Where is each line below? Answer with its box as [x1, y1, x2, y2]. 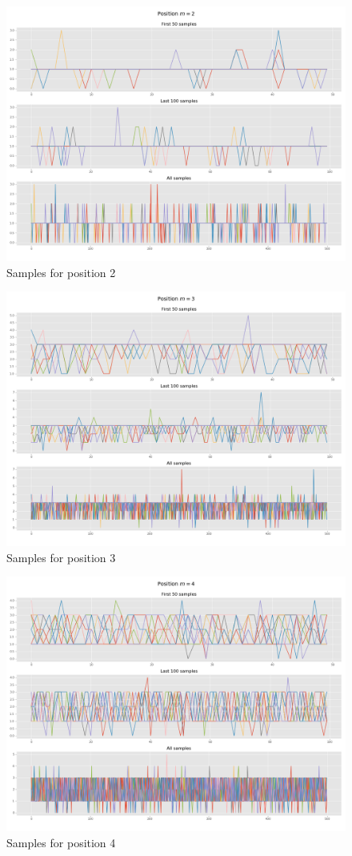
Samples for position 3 [6, 549, 116, 565]
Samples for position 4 [6, 834, 116, 850]
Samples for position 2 [6, 263, 116, 280]
